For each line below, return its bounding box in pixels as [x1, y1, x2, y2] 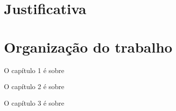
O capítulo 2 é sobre [4, 81, 64, 92]
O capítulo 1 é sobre [4, 65, 64, 75]
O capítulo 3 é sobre [4, 97, 64, 108]
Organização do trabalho [4, 37, 173, 56]
